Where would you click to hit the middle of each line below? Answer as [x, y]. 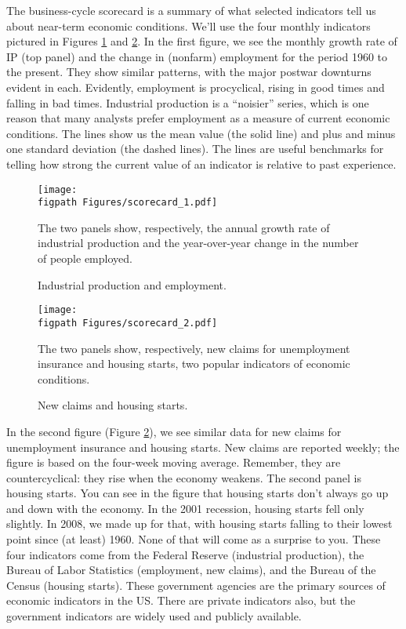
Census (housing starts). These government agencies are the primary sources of [196, 585]
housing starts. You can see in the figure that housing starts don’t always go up [198, 493]
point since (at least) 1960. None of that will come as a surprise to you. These [194, 539]
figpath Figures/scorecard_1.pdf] [128, 203]
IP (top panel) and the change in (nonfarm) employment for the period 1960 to [197, 56]
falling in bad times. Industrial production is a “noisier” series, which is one [188, 102]
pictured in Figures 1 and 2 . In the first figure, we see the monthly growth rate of [202, 41]
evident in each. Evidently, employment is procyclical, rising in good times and [196, 87]
